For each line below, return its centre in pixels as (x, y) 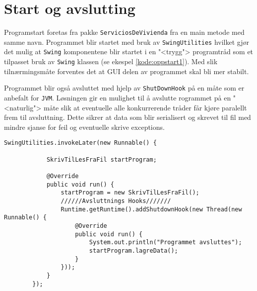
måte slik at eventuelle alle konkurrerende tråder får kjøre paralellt (145, 107)
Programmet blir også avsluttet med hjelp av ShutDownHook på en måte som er (124, 88)
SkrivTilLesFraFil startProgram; (101, 159)
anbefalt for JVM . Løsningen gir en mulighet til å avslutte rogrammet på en (118, 97)
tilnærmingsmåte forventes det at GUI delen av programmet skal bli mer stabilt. (127, 71)
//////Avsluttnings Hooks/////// (116, 201)
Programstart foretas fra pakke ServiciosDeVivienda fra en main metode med (124, 32)
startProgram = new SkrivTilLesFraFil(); (130, 193)
